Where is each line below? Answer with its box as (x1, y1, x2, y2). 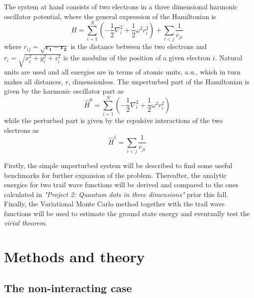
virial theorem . (4, 218, 47, 228)
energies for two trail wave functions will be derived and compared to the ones (4, 179, 239, 190)
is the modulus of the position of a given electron (63, 52, 210, 63)
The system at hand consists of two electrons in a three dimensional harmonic (4, 1, 238, 11)
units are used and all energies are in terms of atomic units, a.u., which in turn (4, 67, 241, 77)
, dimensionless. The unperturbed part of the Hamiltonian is (68, 76, 250, 86)
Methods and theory (4, 247, 145, 267)
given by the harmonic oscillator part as (4, 86, 124, 96)
